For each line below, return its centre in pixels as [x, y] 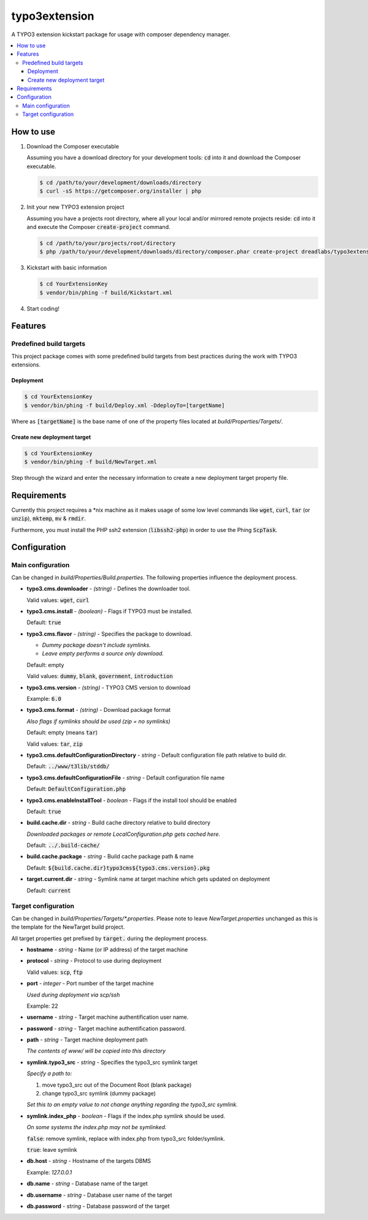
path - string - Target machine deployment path [87, 1040]
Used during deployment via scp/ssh [73, 995]
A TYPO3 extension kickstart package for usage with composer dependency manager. [121, 34]
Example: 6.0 [44, 699]
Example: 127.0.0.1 [49, 1172]
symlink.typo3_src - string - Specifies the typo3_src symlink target [112, 1062]
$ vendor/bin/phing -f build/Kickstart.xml [106, 292]
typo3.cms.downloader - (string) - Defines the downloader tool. [109, 589]
